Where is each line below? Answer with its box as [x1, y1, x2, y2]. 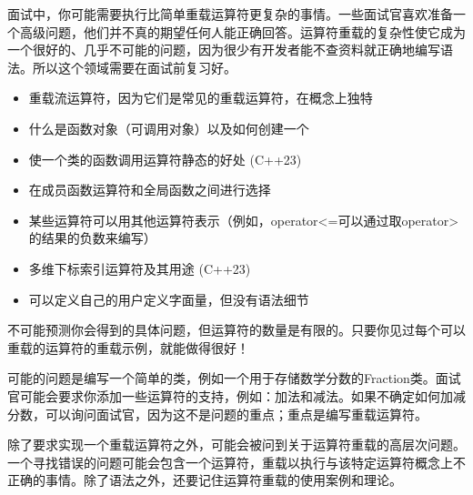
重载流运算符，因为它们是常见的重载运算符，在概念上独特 [28, 88, 373, 107]
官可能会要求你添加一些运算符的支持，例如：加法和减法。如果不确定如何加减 [7, 386, 466, 405]
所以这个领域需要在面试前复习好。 [32, 57, 236, 76]
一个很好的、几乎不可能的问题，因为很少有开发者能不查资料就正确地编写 [7, 40, 440, 59]
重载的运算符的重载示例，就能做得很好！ [7, 338, 249, 357]
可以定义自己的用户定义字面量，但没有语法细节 [28, 289, 309, 308]
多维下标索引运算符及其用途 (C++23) [28, 258, 251, 278]
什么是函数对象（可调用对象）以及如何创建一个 [28, 118, 309, 137]
